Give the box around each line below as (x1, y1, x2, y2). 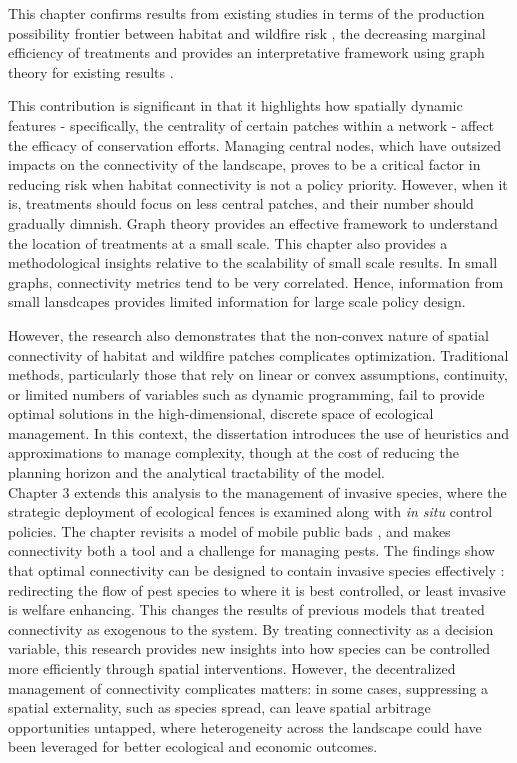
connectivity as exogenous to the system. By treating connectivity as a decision (8, 618, 494, 639)
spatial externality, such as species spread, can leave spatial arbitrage (8, 697, 431, 718)
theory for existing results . (8, 61, 174, 82)
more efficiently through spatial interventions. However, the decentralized (8, 658, 456, 678)
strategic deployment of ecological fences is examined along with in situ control (8, 501, 493, 522)
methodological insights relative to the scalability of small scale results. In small (8, 252, 498, 273)
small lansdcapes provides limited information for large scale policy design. (8, 291, 466, 312)
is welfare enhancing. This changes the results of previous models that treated (8, 599, 485, 620)
